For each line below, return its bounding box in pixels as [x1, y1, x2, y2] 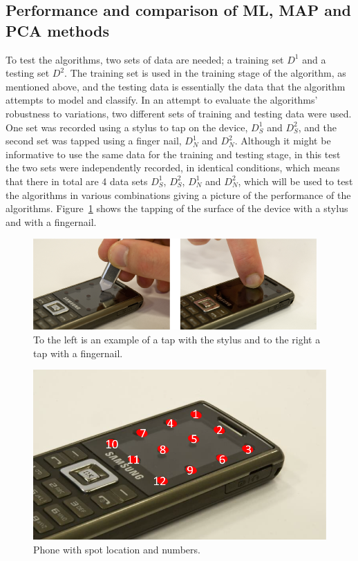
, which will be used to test [238, 173, 353, 188]
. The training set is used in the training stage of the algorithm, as [64, 66, 346, 80]
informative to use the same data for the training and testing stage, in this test [6, 146, 341, 161]
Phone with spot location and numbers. [33, 542, 200, 556]
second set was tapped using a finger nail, [6, 133, 182, 148]
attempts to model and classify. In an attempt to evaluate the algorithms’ [6, 93, 318, 107]
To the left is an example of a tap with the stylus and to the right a [33, 332, 321, 346]
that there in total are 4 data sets [6, 173, 148, 188]
